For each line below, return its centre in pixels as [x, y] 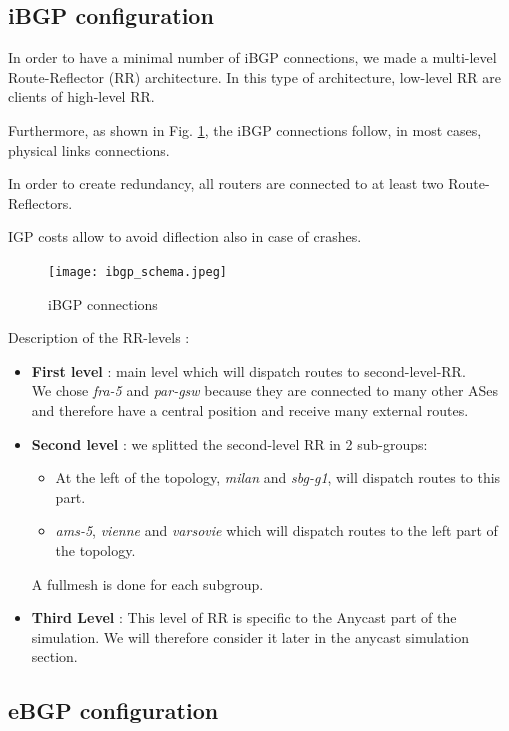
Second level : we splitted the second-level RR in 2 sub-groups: [229, 443]
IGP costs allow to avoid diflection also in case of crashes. [185, 236]
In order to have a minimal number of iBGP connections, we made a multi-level [252, 57]
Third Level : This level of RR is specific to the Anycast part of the [244, 617]
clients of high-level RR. [81, 96]
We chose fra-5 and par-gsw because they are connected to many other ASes [265, 390]
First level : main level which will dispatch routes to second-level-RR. [248, 370]
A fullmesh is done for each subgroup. [147, 583]
